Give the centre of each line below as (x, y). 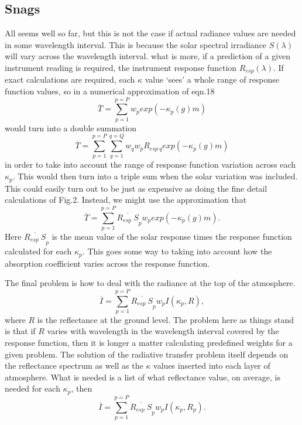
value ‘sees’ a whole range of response (212, 79)
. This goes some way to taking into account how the (177, 251)
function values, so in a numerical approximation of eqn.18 (110, 91)
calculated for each (38, 251)
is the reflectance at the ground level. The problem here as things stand (166, 319)
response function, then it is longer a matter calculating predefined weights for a (149, 343)
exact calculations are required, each (70, 79)
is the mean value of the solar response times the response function (172, 236)
